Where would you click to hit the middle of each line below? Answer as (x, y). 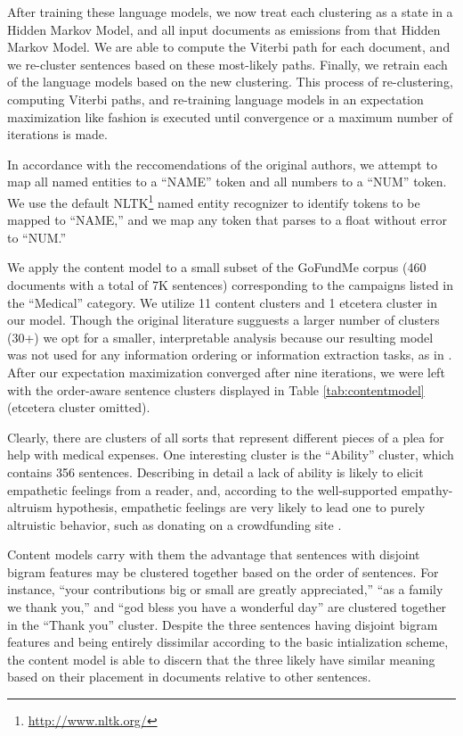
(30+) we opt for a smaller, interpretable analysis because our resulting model (220, 337)
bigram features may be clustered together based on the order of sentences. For (223, 571)
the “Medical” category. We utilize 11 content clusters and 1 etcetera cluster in (222, 302)
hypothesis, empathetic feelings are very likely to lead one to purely (241, 507)
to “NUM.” (37, 237)
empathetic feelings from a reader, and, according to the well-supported (203, 489)
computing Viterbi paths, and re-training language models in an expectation (215, 99)
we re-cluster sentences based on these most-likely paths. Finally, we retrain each (227, 64)
